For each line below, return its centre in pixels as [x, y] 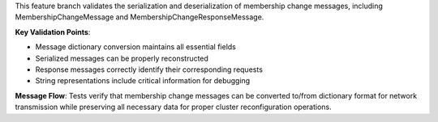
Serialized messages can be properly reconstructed [122, 58]
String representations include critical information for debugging [143, 81]
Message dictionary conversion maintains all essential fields [136, 47]
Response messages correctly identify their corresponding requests [149, 69]
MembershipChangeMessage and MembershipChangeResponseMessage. [140, 17]
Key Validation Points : [53, 32]
